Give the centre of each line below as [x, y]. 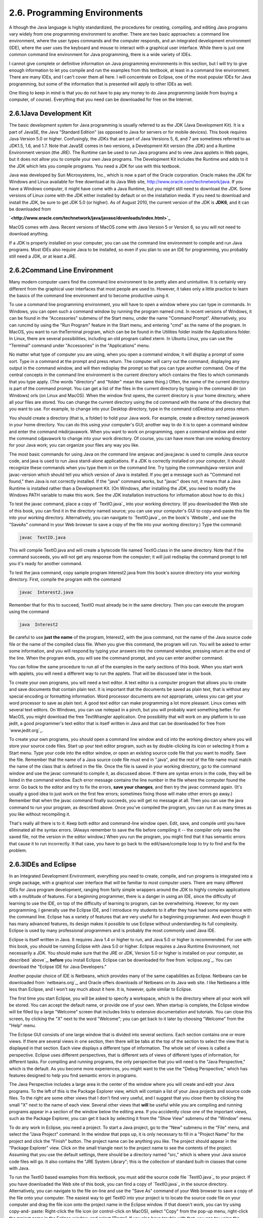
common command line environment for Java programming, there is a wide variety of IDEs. [100, 55]
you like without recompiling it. [40, 814]
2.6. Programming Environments [76, 13]
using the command [29, 612]
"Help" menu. [23, 1026]
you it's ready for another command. [46, 564]
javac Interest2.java [46, 592]
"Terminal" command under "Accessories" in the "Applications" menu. [80, 345]
